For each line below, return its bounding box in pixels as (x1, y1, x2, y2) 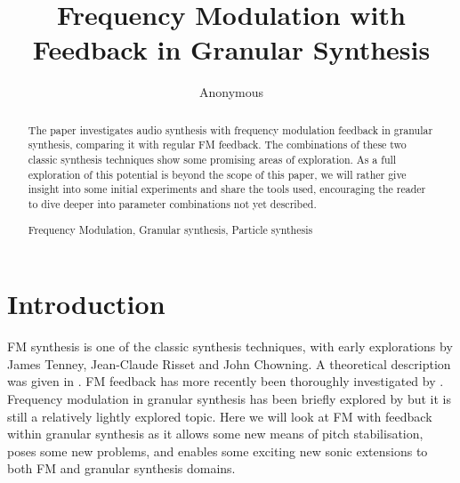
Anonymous (198, 83, 264, 101)
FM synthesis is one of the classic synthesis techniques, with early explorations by (7, 337, 453, 356)
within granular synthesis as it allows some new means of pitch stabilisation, (7, 424, 424, 443)
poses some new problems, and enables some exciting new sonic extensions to (7, 441, 428, 460)
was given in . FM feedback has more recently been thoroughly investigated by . (7, 372, 444, 390)
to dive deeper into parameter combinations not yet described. (28, 196, 317, 211)
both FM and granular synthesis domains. (7, 459, 236, 478)
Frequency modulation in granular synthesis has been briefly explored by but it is (7, 389, 452, 407)
